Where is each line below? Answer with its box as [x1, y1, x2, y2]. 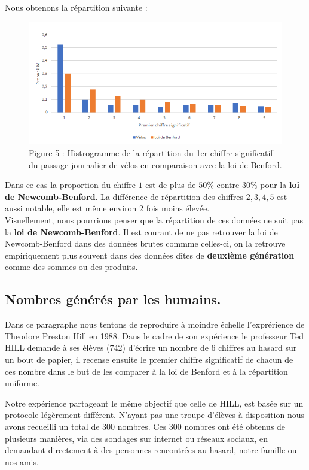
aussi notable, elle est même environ [5, 202, 137, 214]
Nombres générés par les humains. [5, 290, 221, 308]
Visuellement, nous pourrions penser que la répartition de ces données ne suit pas [5, 213, 303, 226]
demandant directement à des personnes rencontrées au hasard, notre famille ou [5, 444, 297, 456]
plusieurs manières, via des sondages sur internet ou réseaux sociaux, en [5, 432, 268, 444]
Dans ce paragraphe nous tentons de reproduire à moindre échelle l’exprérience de [5, 318, 305, 330]
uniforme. [5, 377, 40, 389]
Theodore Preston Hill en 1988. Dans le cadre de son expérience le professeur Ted [5, 329, 304, 342]
